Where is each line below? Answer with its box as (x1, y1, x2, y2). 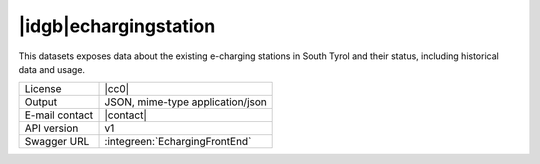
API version (24, 121, 79, 135)
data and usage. (18, 63, 85, 75)
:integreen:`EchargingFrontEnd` (104, 135, 252, 149)
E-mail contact (24, 108, 94, 122)
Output (24, 95, 58, 109)
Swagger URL (24, 135, 90, 149)
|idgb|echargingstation (18, 15, 216, 37)
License (24, 82, 62, 96)
